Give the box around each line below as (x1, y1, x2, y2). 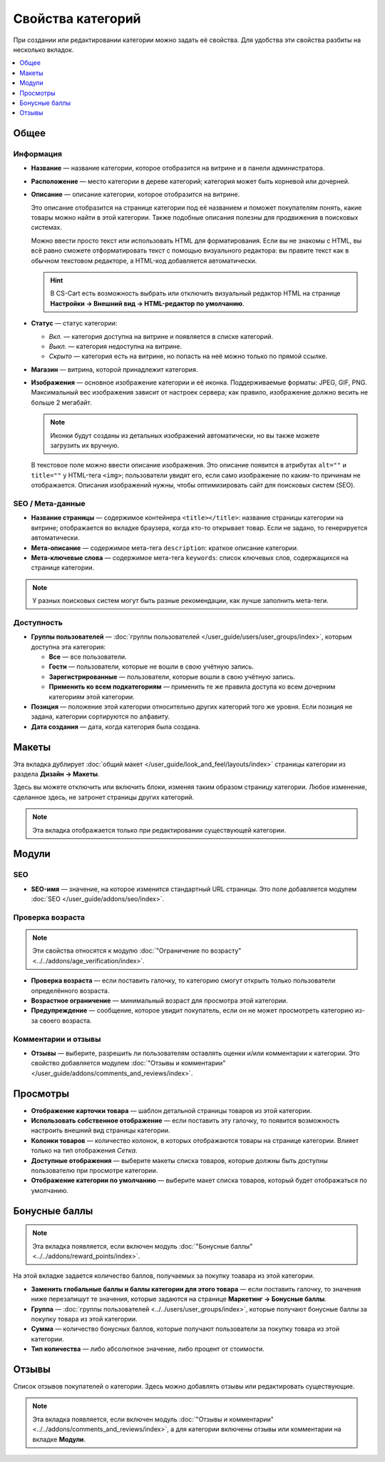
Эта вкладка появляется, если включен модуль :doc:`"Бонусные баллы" (32, 1242, 253, 1250)
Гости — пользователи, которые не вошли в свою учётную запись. (48, 662, 255, 671)
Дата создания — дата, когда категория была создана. (31, 722, 201, 731)
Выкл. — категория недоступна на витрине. (48, 342, 183, 350)
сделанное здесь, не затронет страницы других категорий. (13, 793, 195, 801)
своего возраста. (39, 1016, 92, 1025)
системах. (31, 223, 63, 232)
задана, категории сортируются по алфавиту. (31, 712, 170, 721)
